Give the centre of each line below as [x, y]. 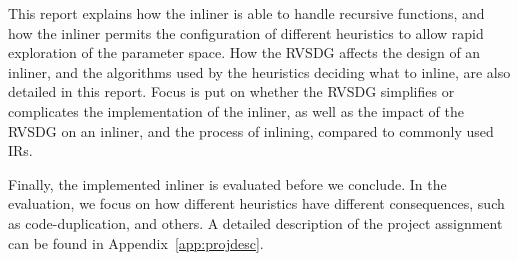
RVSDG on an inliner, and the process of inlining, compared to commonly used [251, 130]
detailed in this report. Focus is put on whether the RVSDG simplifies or [231, 91]
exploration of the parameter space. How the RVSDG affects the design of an [244, 52]
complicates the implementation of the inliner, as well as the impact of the [236, 110]
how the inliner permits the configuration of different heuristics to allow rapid [246, 32]
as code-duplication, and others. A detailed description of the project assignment [255, 222]
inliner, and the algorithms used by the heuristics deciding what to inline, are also [259, 71]
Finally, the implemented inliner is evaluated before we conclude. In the [227, 183]
